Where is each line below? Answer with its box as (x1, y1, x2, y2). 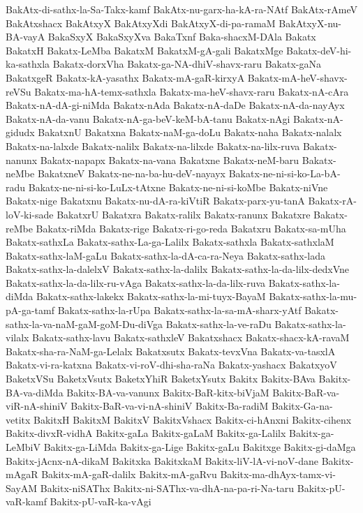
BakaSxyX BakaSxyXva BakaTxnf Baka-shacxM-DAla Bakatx (47, 29, 316, 44)
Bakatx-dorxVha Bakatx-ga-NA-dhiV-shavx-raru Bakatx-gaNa (52, 57, 321, 71)
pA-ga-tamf (6, 303, 54, 318)
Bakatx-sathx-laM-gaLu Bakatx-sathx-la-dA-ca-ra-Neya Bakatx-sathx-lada (6, 248, 325, 262)
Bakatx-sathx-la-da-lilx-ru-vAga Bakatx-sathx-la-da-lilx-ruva (6, 275, 266, 290)
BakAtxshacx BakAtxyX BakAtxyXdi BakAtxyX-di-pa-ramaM (6, 15, 276, 30)
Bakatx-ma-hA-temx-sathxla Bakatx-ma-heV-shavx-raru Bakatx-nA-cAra (34, 84, 349, 98)
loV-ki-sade (6, 207, 54, 221)
